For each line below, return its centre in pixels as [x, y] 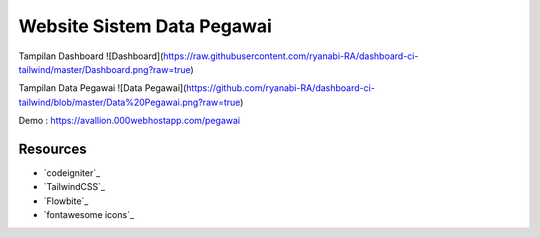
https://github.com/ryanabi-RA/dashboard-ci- [280, 88]
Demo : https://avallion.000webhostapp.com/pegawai [129, 121]
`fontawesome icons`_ [89, 215]
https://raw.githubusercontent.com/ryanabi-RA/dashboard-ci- [291, 56]
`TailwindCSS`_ [74, 187]
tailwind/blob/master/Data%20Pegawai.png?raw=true [129, 102]
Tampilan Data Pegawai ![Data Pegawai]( [102, 88]
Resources [52, 148]
